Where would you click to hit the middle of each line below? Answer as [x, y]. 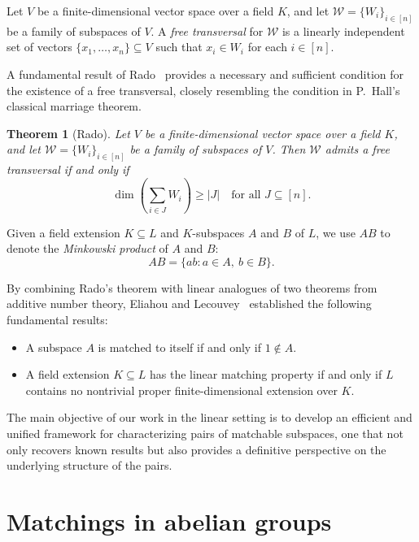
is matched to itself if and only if [180, 347]
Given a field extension [63, 232]
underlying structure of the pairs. [89, 465]
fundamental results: [57, 319]
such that [179, 47]
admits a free [357, 149]
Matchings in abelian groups [169, 520]
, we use [336, 232]
